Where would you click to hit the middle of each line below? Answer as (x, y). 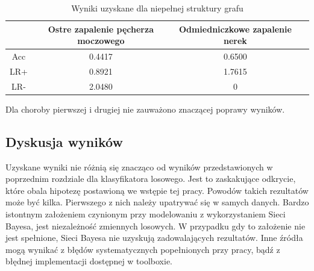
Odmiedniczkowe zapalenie (235, 29)
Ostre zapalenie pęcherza (101, 29)
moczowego (101, 41)
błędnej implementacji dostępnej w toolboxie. (89, 261)
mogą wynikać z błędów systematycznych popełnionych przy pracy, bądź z (143, 249)
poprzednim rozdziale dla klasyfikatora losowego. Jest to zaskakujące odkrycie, (151, 179)
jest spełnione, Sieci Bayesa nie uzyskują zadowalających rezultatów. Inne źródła (154, 238)
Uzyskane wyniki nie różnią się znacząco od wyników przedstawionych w (139, 167)
